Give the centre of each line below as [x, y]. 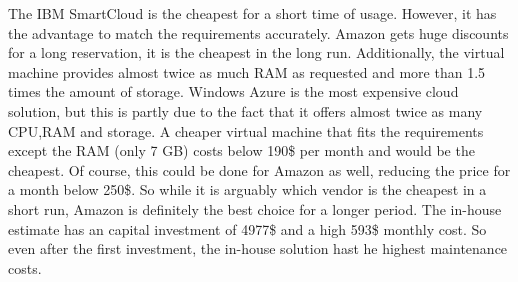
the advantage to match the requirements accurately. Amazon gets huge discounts [258, 32]
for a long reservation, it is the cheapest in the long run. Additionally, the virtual [256, 52]
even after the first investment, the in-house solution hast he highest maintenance [258, 248]
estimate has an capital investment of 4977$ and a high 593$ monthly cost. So [247, 228]
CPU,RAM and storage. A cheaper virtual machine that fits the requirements [246, 130]
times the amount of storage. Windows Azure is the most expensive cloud [233, 91]
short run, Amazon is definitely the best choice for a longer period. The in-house [255, 208]
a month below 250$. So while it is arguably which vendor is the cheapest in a [247, 189]
